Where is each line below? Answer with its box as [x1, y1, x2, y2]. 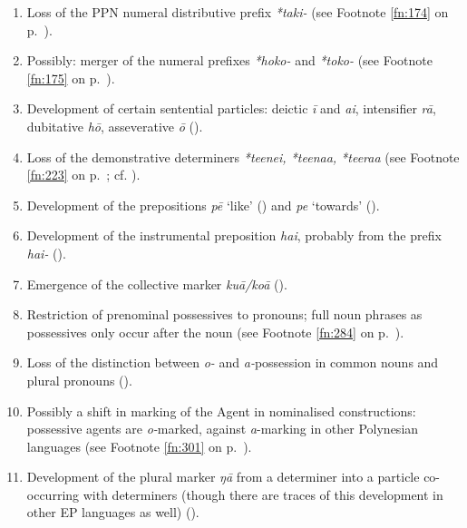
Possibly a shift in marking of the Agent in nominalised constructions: [26, 401, 416, 420]
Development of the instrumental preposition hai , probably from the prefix [26, 226, 442, 245]
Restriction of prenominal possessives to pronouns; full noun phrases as [26, 305, 423, 324]
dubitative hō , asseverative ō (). [26, 116, 203, 135]
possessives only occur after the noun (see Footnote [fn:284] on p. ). [26, 322, 404, 341]
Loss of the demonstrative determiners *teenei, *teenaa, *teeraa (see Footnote [26, 147, 460, 166]
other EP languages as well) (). [26, 503, 199, 522]
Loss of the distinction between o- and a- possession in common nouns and [26, 353, 439, 372]
